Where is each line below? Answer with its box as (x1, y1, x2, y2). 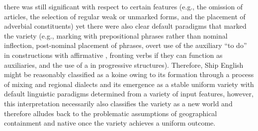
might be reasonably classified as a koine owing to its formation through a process (4, 69, 254, 80)
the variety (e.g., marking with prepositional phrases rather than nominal (4, 30, 228, 41)
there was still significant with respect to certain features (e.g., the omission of (4, 1, 243, 11)
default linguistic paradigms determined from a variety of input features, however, (4, 88, 254, 99)
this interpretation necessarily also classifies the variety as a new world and (4, 98, 233, 108)
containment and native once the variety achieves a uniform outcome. (4, 118, 216, 128)
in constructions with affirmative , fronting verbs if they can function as (4, 49, 223, 60)
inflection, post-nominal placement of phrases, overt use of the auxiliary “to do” (4, 40, 247, 50)
